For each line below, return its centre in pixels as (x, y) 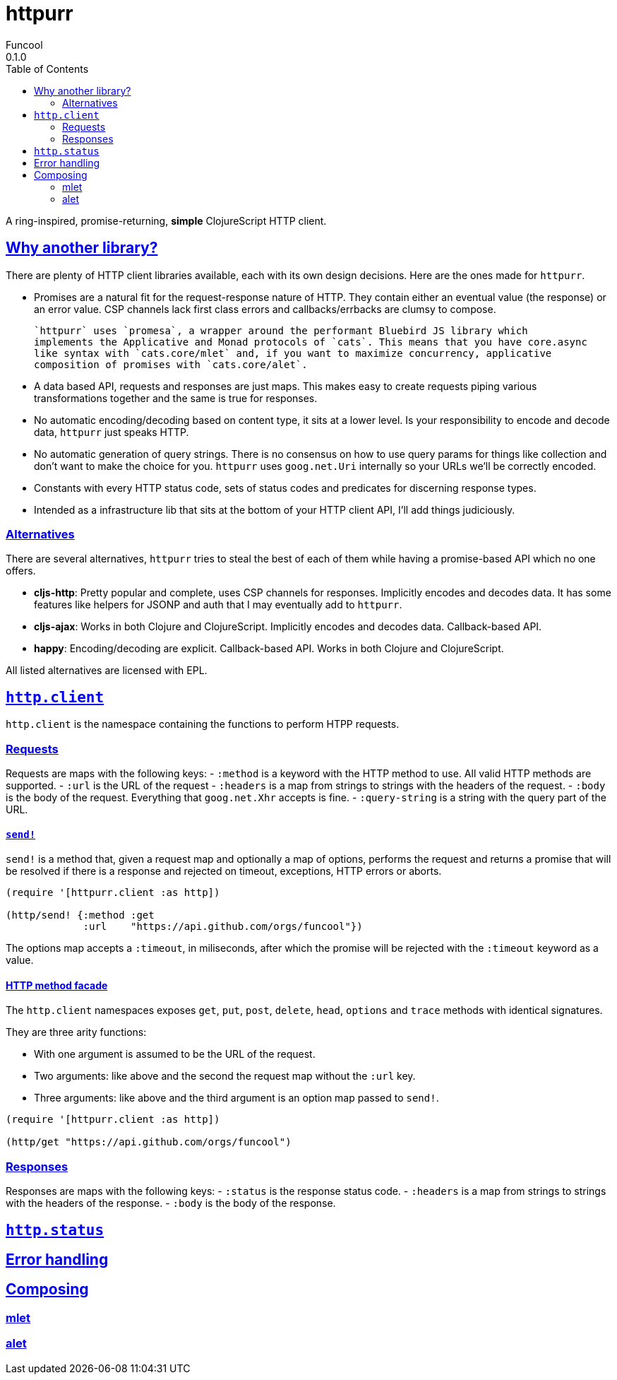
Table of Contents (47, 69)
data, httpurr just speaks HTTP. (112, 432)
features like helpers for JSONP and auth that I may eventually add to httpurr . (218, 605)
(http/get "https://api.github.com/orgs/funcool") (149, 1142)
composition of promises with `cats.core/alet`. (171, 364)
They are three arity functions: (76, 1032)
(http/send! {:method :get (80, 915)
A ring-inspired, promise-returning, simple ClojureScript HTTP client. (166, 220)
